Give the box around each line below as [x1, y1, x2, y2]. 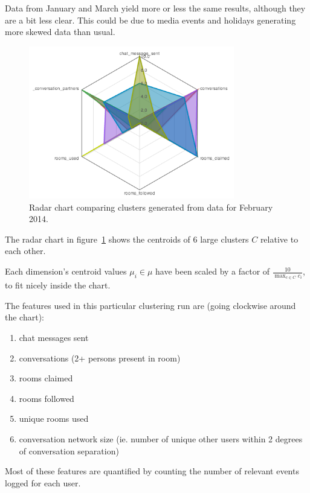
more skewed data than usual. [5, 25, 115, 38]
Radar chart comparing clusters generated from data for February [29, 200, 273, 213]
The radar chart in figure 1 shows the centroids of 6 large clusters [5, 232, 249, 245]
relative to [260, 232, 299, 245]
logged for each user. [5, 476, 81, 489]
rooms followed [19, 392, 74, 404]
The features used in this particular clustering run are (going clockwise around [5, 299, 296, 311]
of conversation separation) [19, 444, 119, 457]
